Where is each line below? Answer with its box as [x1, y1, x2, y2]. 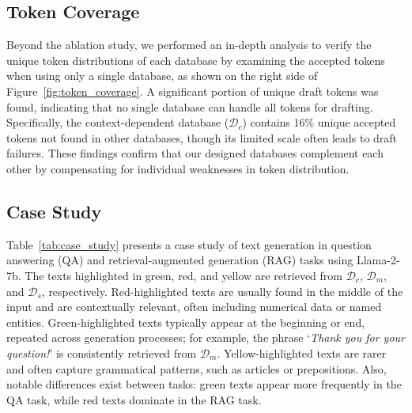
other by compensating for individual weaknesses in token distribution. [6, 160, 350, 176]
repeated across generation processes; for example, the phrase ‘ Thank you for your [6, 329, 406, 346]
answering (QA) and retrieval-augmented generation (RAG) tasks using [6, 252, 353, 268]
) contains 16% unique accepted [242, 114, 396, 131]
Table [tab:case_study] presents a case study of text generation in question [6, 236, 372, 252]
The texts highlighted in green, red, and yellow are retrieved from [25, 267, 342, 283]
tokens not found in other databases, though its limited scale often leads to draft [6, 129, 398, 146]
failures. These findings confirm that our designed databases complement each [6, 145, 384, 161]
